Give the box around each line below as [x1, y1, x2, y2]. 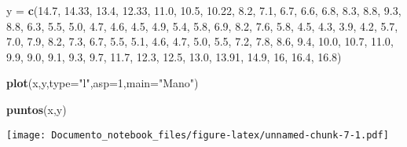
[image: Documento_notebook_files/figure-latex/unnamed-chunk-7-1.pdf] [6, 129, 389, 141]
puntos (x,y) [6, 101, 67, 117]
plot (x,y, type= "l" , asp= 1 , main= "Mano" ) [6, 75, 199, 91]
